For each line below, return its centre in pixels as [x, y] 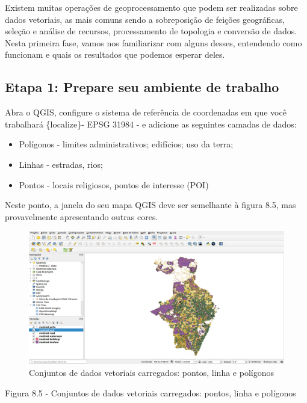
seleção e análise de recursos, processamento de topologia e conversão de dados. [151, 31]
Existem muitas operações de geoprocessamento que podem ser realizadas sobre [151, 7]
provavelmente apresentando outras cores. [82, 216]
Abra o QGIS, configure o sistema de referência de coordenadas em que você [146, 112]
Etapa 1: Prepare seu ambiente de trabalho [142, 87]
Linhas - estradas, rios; [61, 164]
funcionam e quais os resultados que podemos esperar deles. [115, 54]
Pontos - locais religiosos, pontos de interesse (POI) [114, 184]
